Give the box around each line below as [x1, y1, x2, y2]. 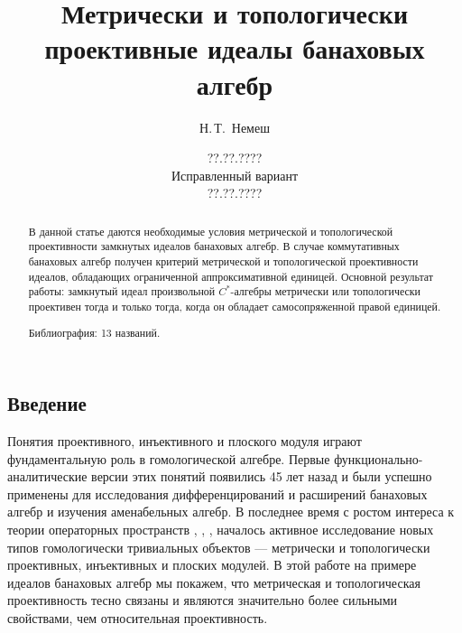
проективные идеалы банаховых [44, 30, 425, 67]
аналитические [7, 467, 88, 486]
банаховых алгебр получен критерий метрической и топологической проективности [28, 253, 419, 268]
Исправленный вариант [171, 165, 299, 184]
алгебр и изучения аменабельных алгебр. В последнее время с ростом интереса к [7, 502, 455, 521]
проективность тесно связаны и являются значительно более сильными [7, 591, 398, 610]
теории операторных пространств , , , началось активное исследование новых [7, 519, 434, 538]
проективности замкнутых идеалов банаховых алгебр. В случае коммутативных [28, 238, 400, 254]
